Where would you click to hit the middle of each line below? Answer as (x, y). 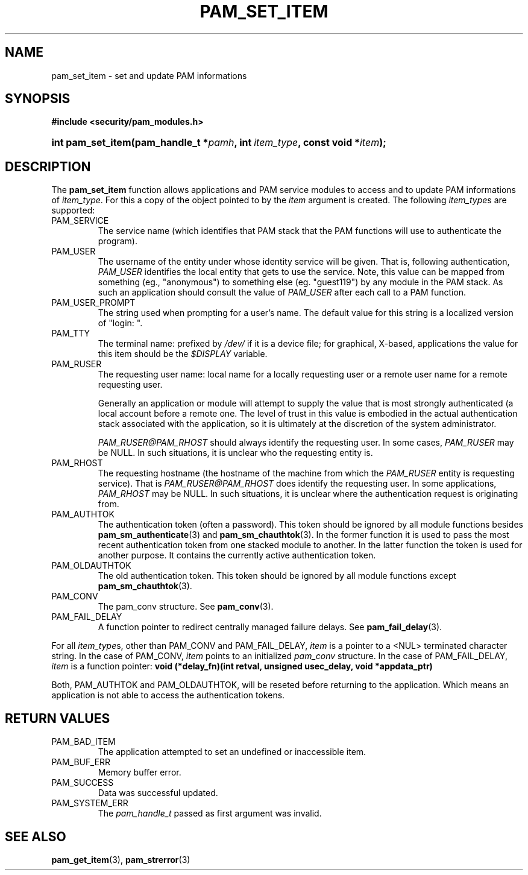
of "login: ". (120, 323)
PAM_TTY (71, 333)
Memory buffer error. (140, 772)
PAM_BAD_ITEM (83, 742)
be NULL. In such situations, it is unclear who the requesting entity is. (235, 453)
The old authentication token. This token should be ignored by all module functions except (277, 576)
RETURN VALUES (58, 718)
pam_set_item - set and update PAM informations (149, 75)
